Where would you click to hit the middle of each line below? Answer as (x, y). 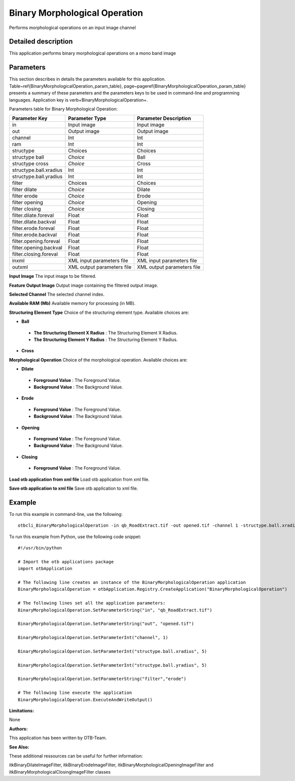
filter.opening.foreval (36, 241)
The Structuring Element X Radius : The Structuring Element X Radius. (106, 333)
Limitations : (22, 711)
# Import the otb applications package (66, 561)
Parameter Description (164, 118)
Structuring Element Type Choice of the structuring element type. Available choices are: (99, 312)
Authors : (18, 729)
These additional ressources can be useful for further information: (76, 756)
